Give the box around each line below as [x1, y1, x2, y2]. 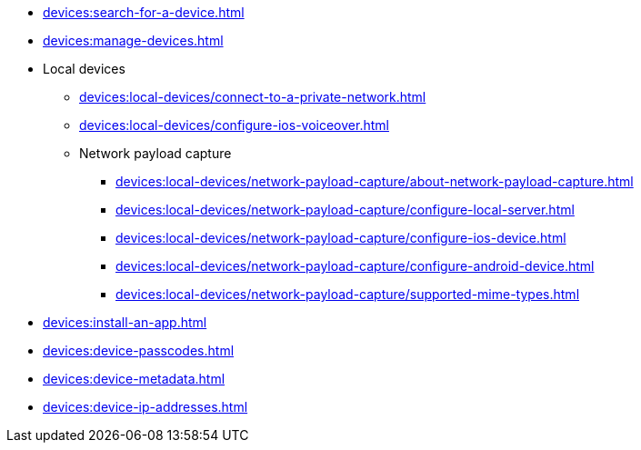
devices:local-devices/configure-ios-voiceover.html [79, 117, 389, 133]
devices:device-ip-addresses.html [43, 399, 248, 415]
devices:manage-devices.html [43, 33, 224, 48]
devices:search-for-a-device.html [43, 5, 245, 20]
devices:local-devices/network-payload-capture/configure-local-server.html [115, 202, 575, 217]
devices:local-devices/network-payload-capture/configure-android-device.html [115, 258, 595, 274]
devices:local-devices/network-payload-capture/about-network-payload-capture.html [115, 174, 634, 189]
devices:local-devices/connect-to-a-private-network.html [79, 89, 426, 105]
